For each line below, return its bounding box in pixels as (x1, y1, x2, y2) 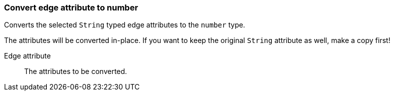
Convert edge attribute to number (4, 2, 138, 12)
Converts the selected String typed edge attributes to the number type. (4, 20, 246, 29)
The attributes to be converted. (24, 67, 127, 76)
